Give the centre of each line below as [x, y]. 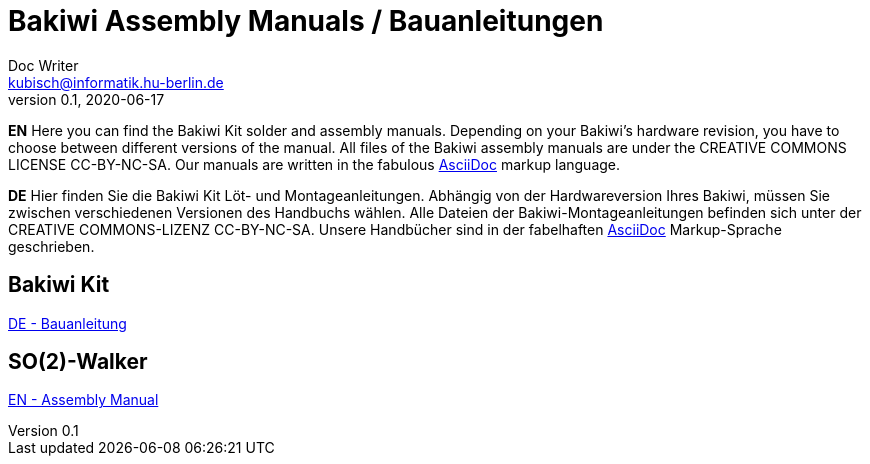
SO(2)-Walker [78, 362]
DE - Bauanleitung [67, 323]
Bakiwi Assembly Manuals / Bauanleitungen [306, 21]
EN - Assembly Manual [83, 400]
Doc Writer [43, 65]
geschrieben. [51, 246]
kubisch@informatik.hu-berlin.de [116, 82]
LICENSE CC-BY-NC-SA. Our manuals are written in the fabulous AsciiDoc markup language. [314, 164]
